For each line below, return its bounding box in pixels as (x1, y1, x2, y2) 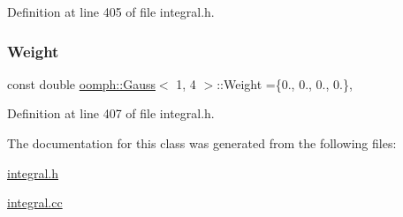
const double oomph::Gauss (7, 74, 156, 93)
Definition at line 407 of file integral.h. (7, 104, 215, 123)
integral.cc (7, 193, 63, 212)
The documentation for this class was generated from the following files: (7, 134, 397, 152)
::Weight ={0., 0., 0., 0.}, (217, 74, 353, 93)
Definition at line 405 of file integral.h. (7, 3, 215, 20)
